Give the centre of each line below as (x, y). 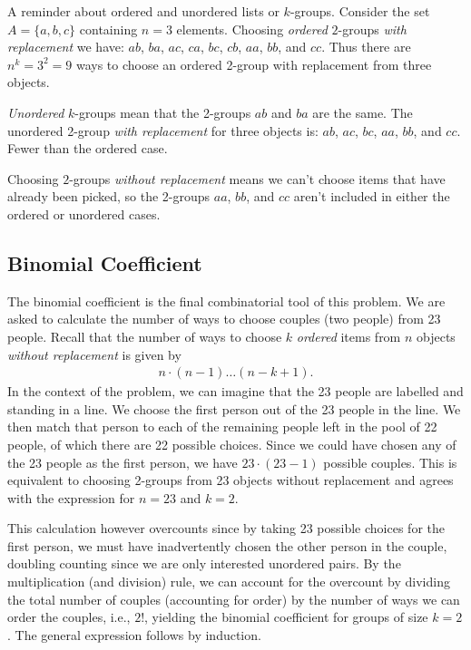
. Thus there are (366, 47)
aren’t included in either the (372, 196)
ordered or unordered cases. (84, 213)
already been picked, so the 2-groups (109, 196)
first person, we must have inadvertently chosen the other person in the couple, (227, 545)
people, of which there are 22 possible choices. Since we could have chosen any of (232, 444)
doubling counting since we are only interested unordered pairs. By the (204, 563)
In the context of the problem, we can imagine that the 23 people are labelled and (235, 391)
